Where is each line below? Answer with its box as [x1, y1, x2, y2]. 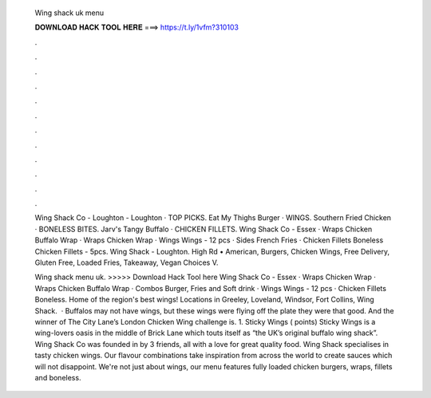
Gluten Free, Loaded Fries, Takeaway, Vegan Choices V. [34, 258, 219, 267]
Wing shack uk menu [34, 8, 105, 18]
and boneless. [34, 372, 81, 382]
